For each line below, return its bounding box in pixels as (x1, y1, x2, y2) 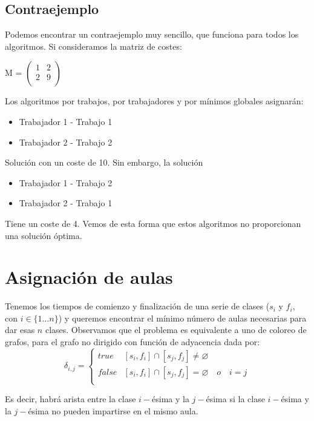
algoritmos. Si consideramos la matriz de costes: (5, 39, 182, 52)
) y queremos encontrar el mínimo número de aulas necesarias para (58, 311, 307, 324)
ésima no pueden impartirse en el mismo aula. (28, 404, 198, 417)
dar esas (5, 323, 35, 336)
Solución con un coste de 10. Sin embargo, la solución (5, 156, 203, 169)
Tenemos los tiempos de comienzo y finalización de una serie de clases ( (5, 300, 270, 312)
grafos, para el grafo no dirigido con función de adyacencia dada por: (5, 335, 260, 348)
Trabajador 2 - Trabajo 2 (19, 135, 113, 148)
